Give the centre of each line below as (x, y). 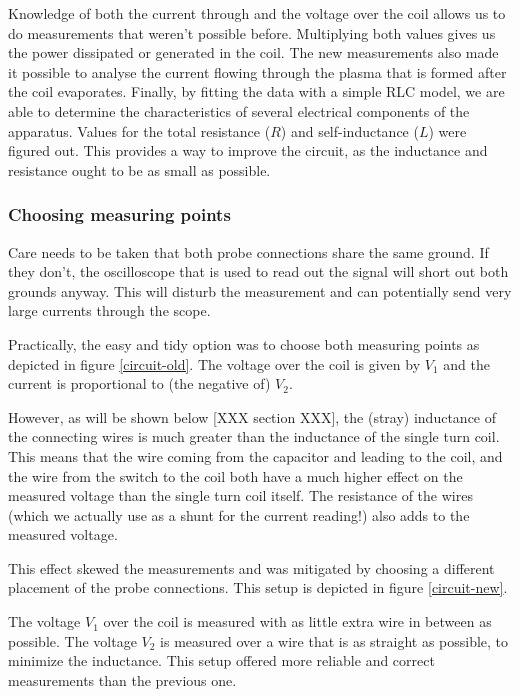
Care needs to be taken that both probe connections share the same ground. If (248, 251)
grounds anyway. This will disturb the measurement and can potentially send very (260, 290)
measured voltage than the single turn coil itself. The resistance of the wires (240, 495)
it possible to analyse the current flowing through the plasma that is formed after (257, 71)
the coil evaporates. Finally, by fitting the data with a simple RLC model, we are (256, 91)
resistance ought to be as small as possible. (139, 169)
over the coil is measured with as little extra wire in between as (297, 621)
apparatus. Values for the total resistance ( (139, 130)
